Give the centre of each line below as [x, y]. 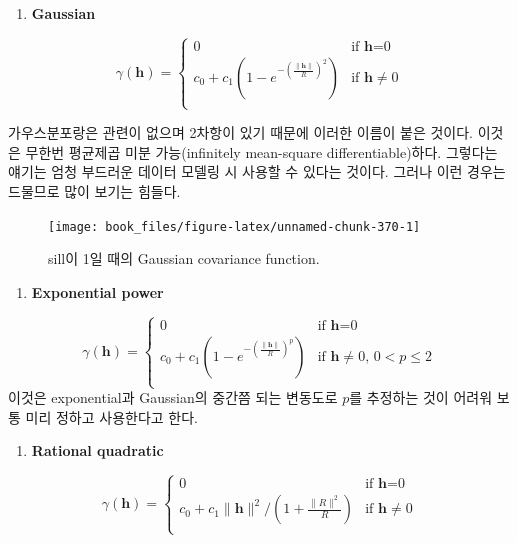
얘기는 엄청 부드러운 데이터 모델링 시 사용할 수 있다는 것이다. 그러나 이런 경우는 [257, 171]
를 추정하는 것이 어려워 [421, 397]
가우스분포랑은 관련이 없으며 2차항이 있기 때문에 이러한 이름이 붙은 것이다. [241, 132]
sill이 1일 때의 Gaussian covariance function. [184, 258]
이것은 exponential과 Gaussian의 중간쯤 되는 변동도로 [173, 397]
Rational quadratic [97, 450]
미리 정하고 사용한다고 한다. [111, 416]
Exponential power [97, 291]
